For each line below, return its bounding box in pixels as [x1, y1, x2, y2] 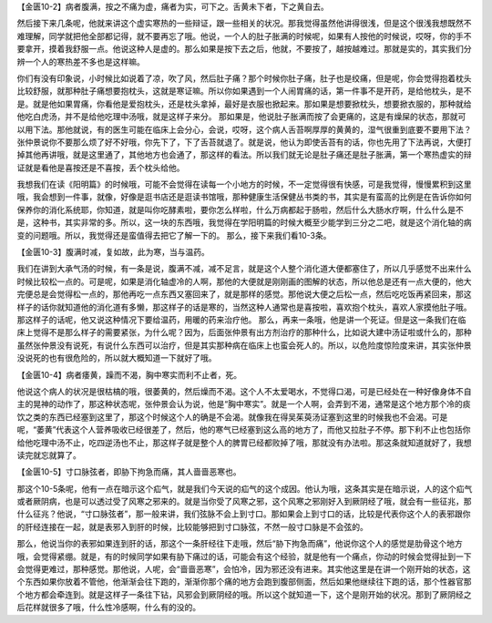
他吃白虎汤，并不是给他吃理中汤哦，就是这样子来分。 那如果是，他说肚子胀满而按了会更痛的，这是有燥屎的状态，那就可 [16, 111, 466, 122]
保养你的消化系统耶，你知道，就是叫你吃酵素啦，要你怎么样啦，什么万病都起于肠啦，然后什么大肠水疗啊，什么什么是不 [16, 204, 464, 215]
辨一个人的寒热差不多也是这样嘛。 [16, 56, 145, 67]
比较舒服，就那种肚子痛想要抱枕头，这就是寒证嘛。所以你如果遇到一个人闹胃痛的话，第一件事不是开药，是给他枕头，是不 [16, 86, 472, 97]
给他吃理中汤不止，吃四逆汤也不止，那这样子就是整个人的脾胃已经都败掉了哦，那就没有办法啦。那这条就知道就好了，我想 [16, 437, 472, 448]
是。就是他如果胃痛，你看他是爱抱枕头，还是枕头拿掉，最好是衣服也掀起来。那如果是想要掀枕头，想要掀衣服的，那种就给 [16, 98, 472, 109]
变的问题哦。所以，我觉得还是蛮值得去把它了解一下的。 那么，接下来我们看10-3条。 [16, 230, 332, 240]
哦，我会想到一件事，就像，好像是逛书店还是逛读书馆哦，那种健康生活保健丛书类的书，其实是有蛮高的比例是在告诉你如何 [16, 191, 472, 202]
